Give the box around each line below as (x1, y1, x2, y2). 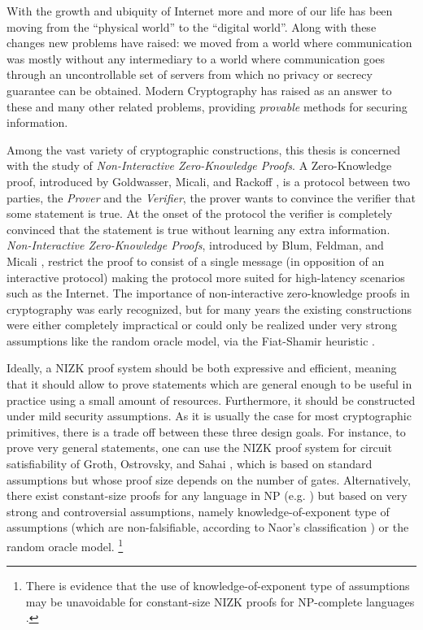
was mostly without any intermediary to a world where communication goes (7, 50, 386, 67)
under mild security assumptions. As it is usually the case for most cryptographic (7, 407, 412, 424)
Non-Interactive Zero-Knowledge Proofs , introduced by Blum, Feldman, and (7, 237, 384, 254)
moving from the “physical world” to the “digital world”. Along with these (7, 18, 377, 35)
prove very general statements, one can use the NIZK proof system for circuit (7, 439, 392, 456)
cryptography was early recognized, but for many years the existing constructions (7, 300, 412, 317)
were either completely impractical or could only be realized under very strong (7, 316, 397, 333)
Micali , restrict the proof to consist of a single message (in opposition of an (7, 252, 385, 269)
